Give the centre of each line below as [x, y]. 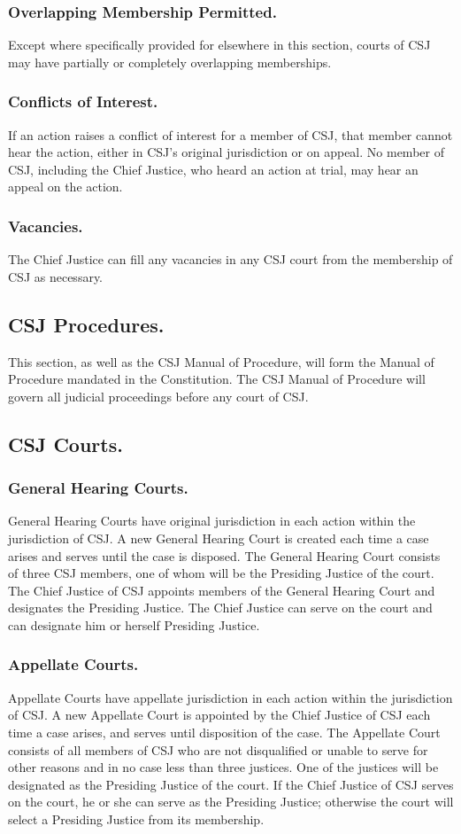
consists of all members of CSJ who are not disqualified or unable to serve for [218, 749]
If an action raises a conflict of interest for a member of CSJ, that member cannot [230, 134]
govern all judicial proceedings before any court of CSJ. [158, 396]
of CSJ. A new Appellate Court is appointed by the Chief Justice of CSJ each [219, 715]
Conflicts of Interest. [83, 101]
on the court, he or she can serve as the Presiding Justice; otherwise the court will [231, 802]
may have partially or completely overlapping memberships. [170, 62]
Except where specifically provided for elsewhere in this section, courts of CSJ [219, 45]
